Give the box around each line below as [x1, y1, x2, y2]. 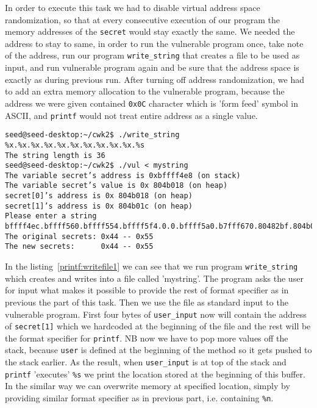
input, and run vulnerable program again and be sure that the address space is [5, 61, 299, 74]
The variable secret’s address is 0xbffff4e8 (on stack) [5, 171, 241, 180]
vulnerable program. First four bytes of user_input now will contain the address [5, 307, 307, 320]
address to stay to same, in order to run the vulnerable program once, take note [5, 37, 304, 49]
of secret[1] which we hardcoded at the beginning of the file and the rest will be [5, 320, 311, 332]
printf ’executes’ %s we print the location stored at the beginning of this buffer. [5, 367, 305, 380]
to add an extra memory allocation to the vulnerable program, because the [5, 85, 285, 98]
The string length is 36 [5, 151, 105, 160]
